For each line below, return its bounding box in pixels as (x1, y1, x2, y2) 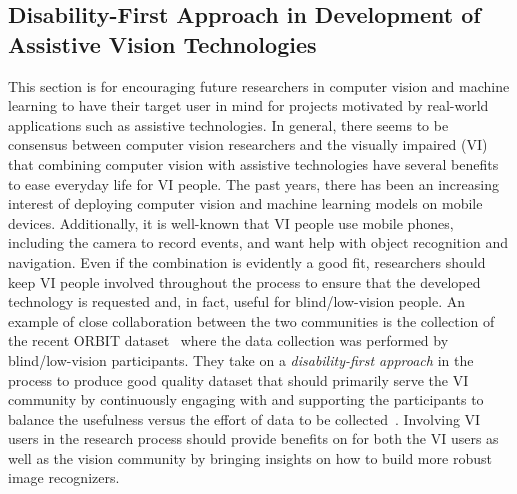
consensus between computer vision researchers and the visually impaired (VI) (8, 134, 488, 155)
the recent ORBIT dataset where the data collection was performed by (8, 330, 449, 351)
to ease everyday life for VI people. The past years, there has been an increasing (8, 173, 499, 194)
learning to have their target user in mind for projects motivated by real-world (8, 95, 489, 116)
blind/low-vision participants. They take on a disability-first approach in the (8, 349, 474, 370)
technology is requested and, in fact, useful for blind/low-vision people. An (8, 291, 465, 312)
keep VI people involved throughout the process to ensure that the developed (8, 271, 481, 292)
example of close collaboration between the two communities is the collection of (8, 310, 495, 331)
